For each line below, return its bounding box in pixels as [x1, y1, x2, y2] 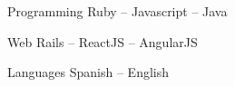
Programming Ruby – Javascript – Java [7, 2, 228, 20]
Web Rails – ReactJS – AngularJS [7, 32, 198, 51]
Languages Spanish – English [7, 63, 170, 82]
